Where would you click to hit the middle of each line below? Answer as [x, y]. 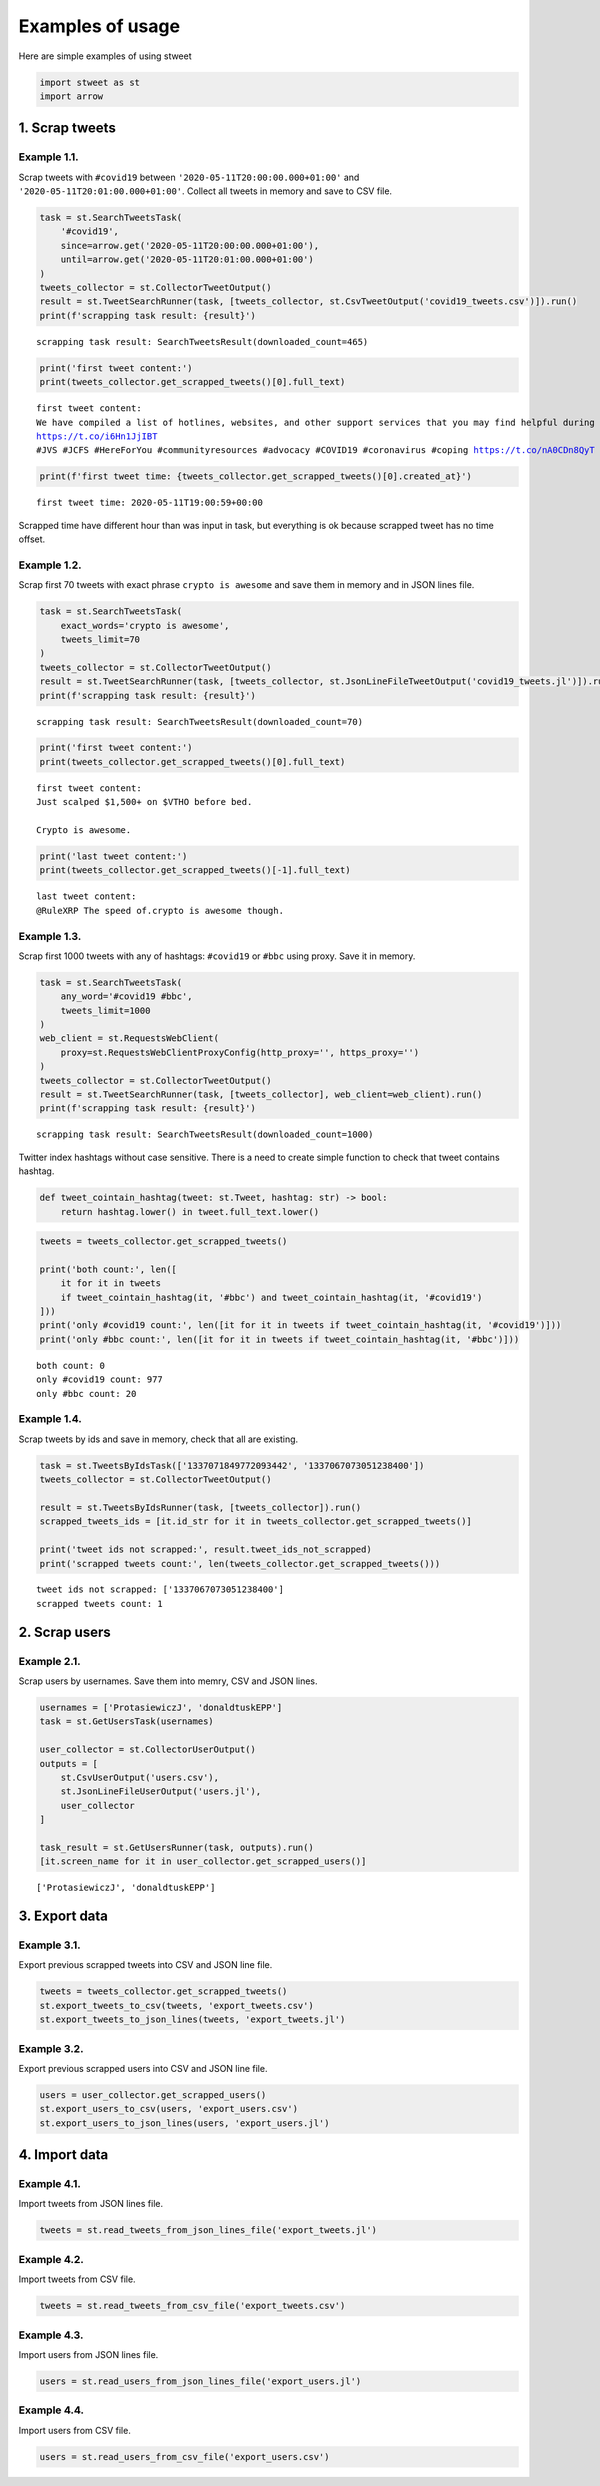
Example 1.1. [48, 157]
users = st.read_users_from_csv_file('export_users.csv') [184, 2456]
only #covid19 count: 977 [100, 1379]
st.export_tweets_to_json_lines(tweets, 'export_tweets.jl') [192, 2019]
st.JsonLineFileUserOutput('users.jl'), [161, 1791]
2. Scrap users [64, 1631]
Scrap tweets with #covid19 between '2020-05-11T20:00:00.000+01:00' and [189, 177]
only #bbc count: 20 [86, 1393]
